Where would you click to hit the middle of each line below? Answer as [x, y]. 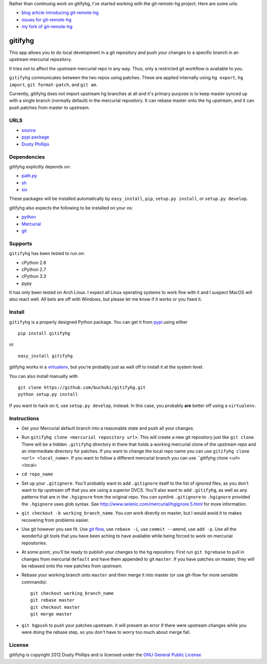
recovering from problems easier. [55, 520]
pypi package [35, 137]
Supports [21, 244]
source [29, 130]
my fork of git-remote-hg [47, 27]
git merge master [51, 614]
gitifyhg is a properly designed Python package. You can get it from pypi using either [98, 322]
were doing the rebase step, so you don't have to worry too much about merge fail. [106, 632]
